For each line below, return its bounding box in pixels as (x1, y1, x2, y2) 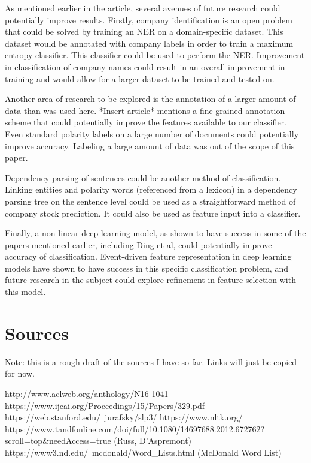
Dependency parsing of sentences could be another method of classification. (5, 171, 281, 184)
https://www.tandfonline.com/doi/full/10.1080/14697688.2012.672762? (5, 422, 265, 435)
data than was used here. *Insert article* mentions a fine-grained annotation (5, 104, 285, 116)
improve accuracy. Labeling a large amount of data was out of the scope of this (5, 139, 295, 152)
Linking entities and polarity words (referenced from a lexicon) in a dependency (5, 183, 297, 196)
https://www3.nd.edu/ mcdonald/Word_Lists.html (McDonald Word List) (5, 446, 282, 458)
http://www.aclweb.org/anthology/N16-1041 (5, 387, 169, 399)
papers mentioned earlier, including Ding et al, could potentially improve (5, 238, 272, 251)
